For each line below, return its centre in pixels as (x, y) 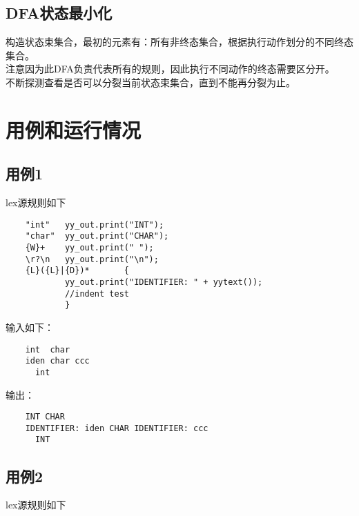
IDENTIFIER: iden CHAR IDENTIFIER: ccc (117, 428)
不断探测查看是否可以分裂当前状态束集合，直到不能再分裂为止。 (151, 82)
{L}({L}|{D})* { (77, 271)
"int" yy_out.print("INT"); (95, 225)
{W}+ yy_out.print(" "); (89, 248)
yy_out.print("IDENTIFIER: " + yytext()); (164, 282)
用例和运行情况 (74, 129)
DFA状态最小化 (59, 13)
